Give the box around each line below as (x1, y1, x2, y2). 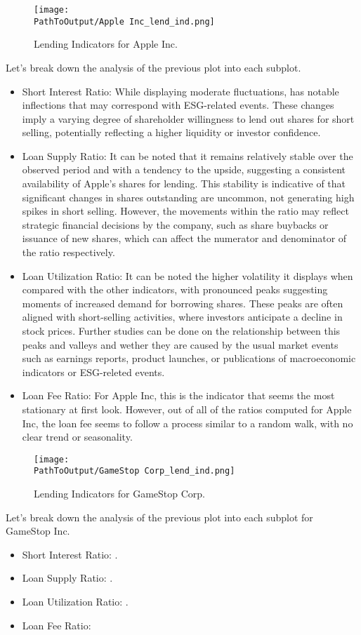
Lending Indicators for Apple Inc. (34, 36, 178, 51)
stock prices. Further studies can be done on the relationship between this (22, 323, 341, 337)
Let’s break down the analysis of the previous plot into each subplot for (6, 509, 313, 524)
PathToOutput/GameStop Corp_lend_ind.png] (34, 466, 235, 476)
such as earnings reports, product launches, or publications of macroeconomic (22, 351, 356, 366)
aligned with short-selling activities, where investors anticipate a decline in (22, 309, 343, 324)
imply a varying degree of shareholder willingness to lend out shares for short (22, 111, 355, 126)
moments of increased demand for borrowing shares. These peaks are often (22, 295, 343, 310)
